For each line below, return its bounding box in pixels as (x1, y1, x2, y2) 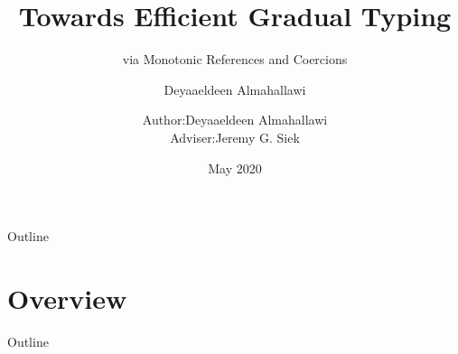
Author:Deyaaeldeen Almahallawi (142, 110, 328, 129)
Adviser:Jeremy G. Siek (170, 127, 300, 146)
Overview (7, 279, 127, 316)
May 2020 (208, 158, 262, 177)
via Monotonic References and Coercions (122, 50, 348, 69)
